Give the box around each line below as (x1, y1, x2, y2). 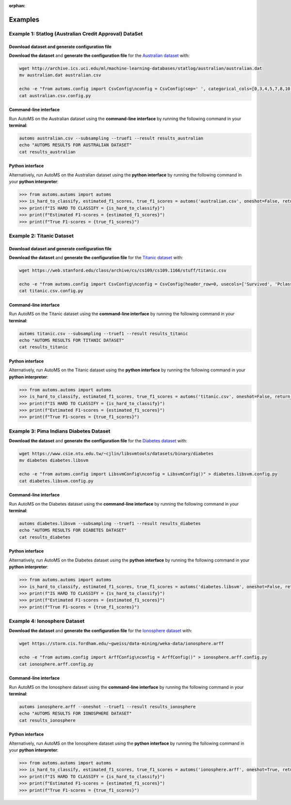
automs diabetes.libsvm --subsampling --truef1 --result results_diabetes (19, 521, 201, 526)
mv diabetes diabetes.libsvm (19, 457, 89, 463)
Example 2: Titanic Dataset (9, 232, 74, 239)
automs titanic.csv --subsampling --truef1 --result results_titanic (19, 331, 188, 336)
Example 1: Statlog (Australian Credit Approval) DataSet (9, 30, 143, 37)
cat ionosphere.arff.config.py (19, 661, 94, 667)
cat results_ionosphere (19, 717, 76, 723)
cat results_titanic (19, 344, 68, 350)
